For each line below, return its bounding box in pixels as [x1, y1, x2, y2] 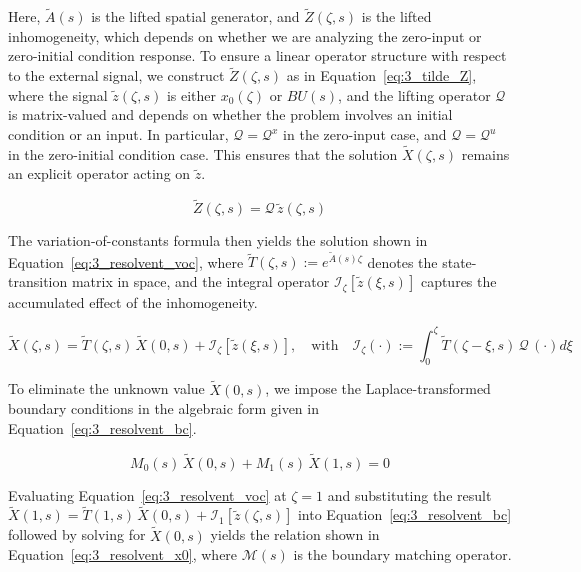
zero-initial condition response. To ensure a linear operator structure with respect [8, 45, 507, 66]
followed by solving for [8, 524, 146, 545]
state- [442, 251, 477, 272]
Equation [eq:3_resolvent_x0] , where [8, 544, 238, 565]
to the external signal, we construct [8, 65, 225, 86]
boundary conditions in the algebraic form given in [8, 398, 319, 419]
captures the [420, 271, 497, 292]
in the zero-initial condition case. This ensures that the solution [8, 143, 398, 164]
